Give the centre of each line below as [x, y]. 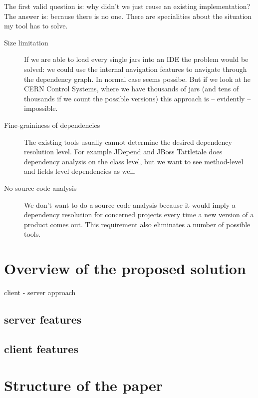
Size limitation [26, 42]
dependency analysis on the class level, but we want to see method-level [134, 161]
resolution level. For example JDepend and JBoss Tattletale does [123, 152]
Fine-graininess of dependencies [52, 125]
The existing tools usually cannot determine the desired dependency [128, 142]
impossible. [41, 108]
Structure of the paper [83, 385]
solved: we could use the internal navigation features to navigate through [135, 69]
